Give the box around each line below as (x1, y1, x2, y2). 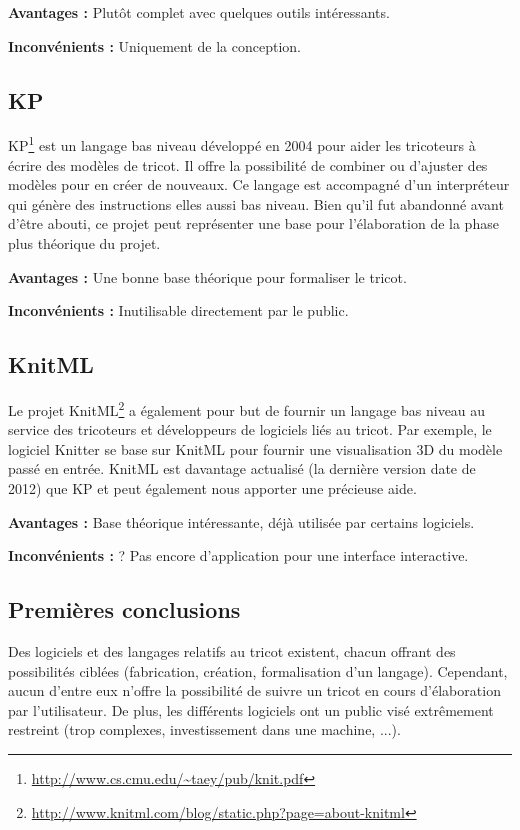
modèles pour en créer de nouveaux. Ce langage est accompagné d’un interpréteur (8, 174, 510, 195)
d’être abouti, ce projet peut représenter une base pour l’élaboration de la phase (8, 213, 499, 234)
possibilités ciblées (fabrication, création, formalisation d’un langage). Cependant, (8, 660, 508, 681)
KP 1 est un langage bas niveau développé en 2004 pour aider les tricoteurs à (8, 132, 476, 156)
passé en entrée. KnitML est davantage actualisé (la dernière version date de (8, 458, 476, 479)
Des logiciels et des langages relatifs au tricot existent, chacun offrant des (8, 641, 456, 662)
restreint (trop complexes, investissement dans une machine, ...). (8, 719, 401, 740)
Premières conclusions (8, 594, 241, 625)
